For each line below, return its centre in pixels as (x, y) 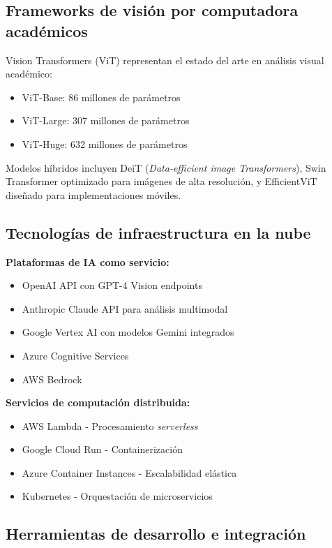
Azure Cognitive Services (75, 355)
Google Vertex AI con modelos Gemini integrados (128, 332)
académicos (47, 30)
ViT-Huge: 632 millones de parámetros (105, 143)
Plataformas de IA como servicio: (88, 261)
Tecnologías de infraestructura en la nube (158, 232)
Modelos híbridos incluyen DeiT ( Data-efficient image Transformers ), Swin (166, 167)
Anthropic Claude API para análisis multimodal (125, 308)
